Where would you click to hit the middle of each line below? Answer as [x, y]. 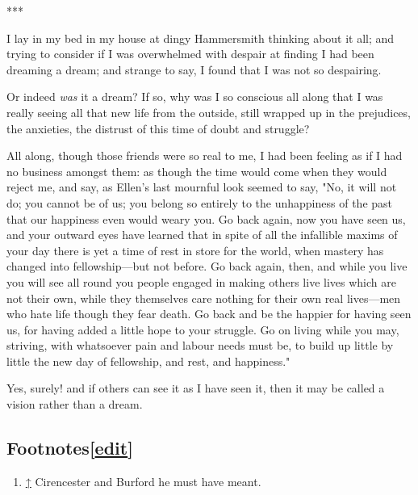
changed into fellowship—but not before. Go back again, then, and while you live [207, 266]
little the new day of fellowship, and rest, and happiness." [148, 361]
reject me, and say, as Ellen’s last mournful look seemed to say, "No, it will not [202, 187]
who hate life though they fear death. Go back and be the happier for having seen [209, 314]
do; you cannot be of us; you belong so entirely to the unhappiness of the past [200, 202]
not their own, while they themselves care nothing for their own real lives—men [204, 298]
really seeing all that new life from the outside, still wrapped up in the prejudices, [209, 112]
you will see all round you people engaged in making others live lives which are [201, 281]
